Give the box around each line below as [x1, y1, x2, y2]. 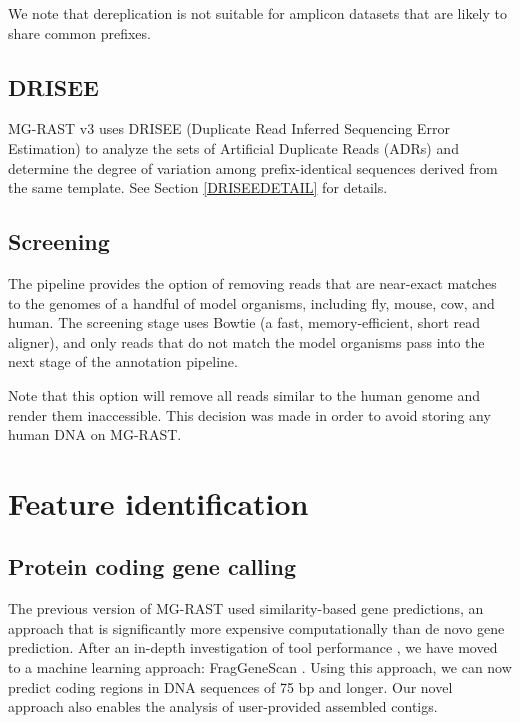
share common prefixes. [8, 22, 151, 43]
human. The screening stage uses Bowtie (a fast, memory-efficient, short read [8, 312, 481, 333]
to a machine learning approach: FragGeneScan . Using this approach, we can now [8, 657, 512, 678]
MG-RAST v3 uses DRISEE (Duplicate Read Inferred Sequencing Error [8, 118, 450, 139]
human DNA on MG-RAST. [8, 424, 182, 445]
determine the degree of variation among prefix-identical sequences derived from [8, 157, 498, 178]
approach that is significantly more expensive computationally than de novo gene [8, 617, 505, 638]
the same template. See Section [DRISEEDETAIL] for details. [8, 177, 388, 198]
